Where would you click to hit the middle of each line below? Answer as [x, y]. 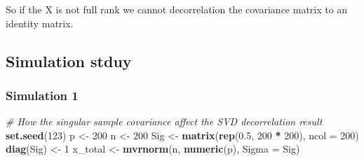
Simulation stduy [69, 61]
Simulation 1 [42, 95]
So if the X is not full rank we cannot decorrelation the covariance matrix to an [177, 9]
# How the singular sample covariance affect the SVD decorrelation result [164, 121]
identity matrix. [40, 23]
